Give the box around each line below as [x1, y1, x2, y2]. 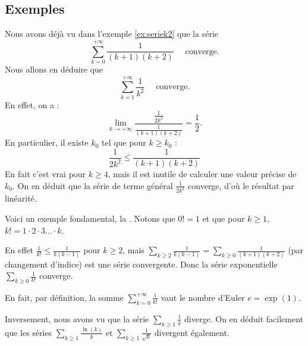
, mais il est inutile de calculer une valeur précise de [108, 167, 297, 180]
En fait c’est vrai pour [5, 167, 86, 180]
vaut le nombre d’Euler [161, 291, 245, 303]
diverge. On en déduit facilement [184, 312, 304, 325]
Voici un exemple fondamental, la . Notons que [5, 212, 175, 225]
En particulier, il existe [5, 136, 89, 149]
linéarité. [5, 192, 37, 205]
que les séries [5, 326, 52, 338]
